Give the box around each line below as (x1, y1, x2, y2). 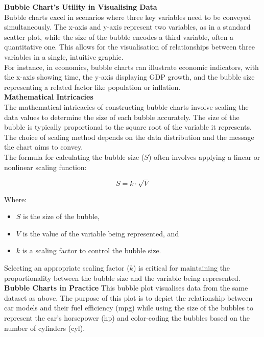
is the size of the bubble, (23, 211, 100, 222)
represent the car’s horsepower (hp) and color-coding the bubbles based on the (4, 312, 250, 323)
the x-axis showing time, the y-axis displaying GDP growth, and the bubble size (4, 71, 255, 82)
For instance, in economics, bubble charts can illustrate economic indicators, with (4, 61, 259, 72)
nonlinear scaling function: (4, 161, 87, 172)
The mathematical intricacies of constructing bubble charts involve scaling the (4, 101, 249, 112)
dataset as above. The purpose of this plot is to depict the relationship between (4, 292, 253, 303)
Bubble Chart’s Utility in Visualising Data (4, 2, 157, 12)
